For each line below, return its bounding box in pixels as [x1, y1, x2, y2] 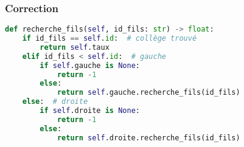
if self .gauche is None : [40, 61, 141, 70]
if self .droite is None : [40, 106, 141, 115]
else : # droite [22, 97, 88, 106]
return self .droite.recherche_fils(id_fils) [57, 133, 240, 142]
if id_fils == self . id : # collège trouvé [22, 34, 197, 43]
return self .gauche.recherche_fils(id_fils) [57, 88, 240, 97]
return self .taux [40, 43, 110, 52]
